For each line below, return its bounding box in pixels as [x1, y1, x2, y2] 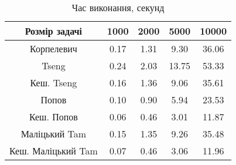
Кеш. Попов [29, 110, 78, 123]
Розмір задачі [25, 24, 83, 38]
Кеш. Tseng [30, 76, 77, 89]
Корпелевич [30, 42, 77, 55]
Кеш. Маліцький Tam [9, 144, 98, 157]
